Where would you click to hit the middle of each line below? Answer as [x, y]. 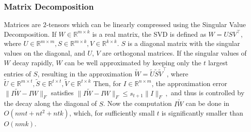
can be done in [208, 103]
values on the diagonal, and [45, 53]
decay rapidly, [33, 62]
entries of [18, 73]
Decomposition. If [30, 34]
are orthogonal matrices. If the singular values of [174, 53]
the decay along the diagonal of [50, 103]
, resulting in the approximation [85, 73]
